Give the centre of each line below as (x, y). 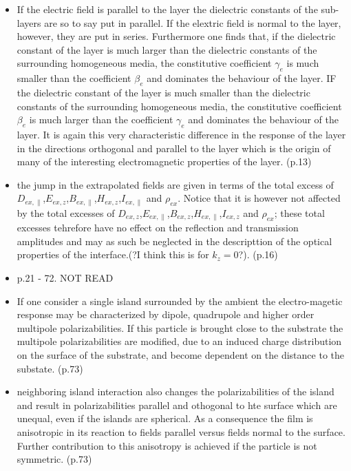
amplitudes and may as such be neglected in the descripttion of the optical (174, 241)
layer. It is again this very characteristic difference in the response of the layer (181, 134)
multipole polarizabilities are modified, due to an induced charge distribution (179, 341)
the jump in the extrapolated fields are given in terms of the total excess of (175, 184)
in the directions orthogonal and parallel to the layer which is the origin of (174, 148)
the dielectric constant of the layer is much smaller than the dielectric (163, 92)
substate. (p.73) (50, 368)
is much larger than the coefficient (101, 119)
